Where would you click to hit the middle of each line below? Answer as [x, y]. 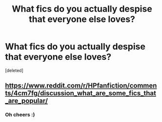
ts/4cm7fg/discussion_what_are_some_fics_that [81, 93]
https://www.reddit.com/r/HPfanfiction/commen [81, 86]
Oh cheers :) [20, 115]
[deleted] [14, 70]
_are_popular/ [26, 101]
